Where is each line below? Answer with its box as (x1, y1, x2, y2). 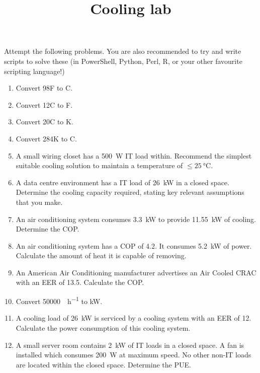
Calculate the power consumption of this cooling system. (16, 322, 191, 333)
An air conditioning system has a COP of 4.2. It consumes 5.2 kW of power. (16, 240, 252, 251)
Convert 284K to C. (16, 133, 77, 143)
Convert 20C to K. (16, 116, 73, 127)
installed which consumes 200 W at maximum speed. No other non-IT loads (16, 349, 251, 360)
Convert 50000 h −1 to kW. (16, 294, 103, 306)
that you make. (16, 196, 63, 207)
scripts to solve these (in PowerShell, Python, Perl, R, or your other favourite (4, 55, 242, 66)
